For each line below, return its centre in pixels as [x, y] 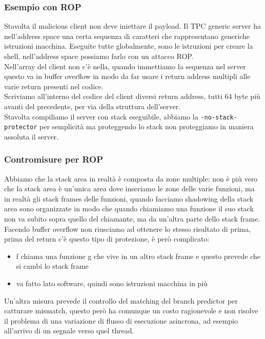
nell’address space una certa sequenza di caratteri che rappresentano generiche [127, 36]
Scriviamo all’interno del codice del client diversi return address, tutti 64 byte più [132, 96]
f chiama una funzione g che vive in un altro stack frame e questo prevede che [138, 256]
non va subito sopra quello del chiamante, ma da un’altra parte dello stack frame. [132, 219]
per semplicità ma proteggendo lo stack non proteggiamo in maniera [147, 126]
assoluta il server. [32, 136]
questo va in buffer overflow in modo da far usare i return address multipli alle [127, 76]
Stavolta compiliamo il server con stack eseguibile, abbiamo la [101, 116]
